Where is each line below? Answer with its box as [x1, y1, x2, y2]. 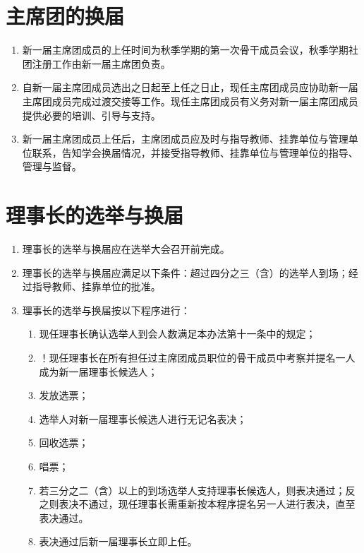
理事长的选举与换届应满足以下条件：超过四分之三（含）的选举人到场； [22, 265, 348, 280]
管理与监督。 [22, 159, 82, 174]
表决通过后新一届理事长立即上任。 [39, 534, 198, 549]
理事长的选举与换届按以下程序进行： [22, 302, 190, 317]
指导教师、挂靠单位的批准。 [32, 279, 161, 294]
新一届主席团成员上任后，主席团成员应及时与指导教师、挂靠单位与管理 [22, 131, 348, 146]
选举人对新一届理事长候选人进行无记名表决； [39, 411, 247, 426]
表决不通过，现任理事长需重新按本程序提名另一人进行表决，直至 [59, 496, 356, 511]
